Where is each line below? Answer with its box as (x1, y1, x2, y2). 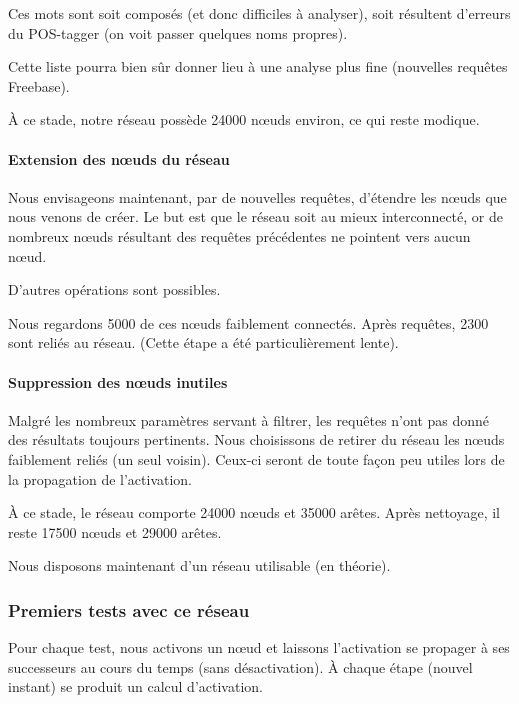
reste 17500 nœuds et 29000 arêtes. (8, 521, 222, 542)
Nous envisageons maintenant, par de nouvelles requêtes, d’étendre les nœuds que (8, 186, 507, 207)
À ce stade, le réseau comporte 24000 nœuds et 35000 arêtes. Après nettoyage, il (8, 502, 501, 523)
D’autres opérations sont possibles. (8, 279, 221, 300)
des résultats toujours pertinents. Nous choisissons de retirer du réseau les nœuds (8, 429, 505, 450)
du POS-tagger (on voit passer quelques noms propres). (8, 22, 348, 43)
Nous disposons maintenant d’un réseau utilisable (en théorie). (8, 555, 391, 576)
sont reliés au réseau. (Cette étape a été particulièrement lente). (8, 332, 399, 353)
